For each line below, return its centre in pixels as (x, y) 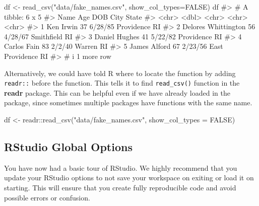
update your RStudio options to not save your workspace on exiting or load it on (129, 178)
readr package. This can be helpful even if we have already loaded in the (117, 92)
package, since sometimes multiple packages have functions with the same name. (128, 102)
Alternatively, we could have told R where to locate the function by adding (120, 73)
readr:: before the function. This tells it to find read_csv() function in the (122, 83)
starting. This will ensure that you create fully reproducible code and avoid (120, 187)
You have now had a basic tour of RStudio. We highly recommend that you (121, 167)
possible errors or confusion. (47, 197)
